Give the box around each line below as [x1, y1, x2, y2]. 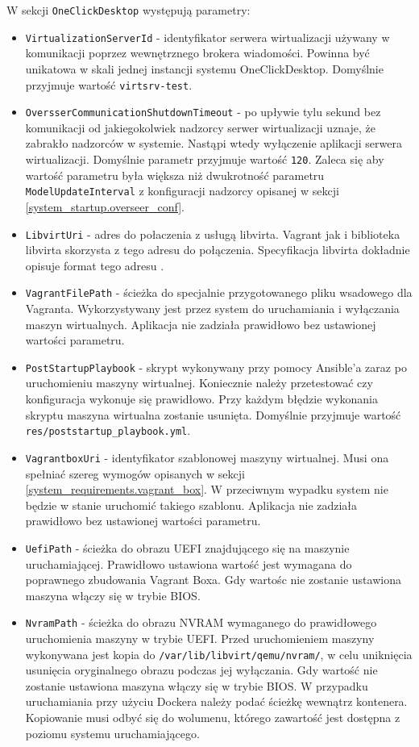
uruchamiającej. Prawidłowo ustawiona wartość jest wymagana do [25, 555, 352, 572]
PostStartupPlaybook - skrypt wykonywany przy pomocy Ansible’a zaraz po [25, 358, 407, 375]
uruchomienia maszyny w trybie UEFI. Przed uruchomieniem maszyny [25, 630, 375, 646]
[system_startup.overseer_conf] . [25, 198, 185, 215]
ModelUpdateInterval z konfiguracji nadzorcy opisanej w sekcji [25, 182, 339, 199]
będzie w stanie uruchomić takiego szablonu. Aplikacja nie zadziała [25, 496, 358, 513]
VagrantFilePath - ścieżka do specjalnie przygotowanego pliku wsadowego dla [25, 284, 413, 301]
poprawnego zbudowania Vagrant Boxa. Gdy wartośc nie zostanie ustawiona [25, 571, 401, 588]
